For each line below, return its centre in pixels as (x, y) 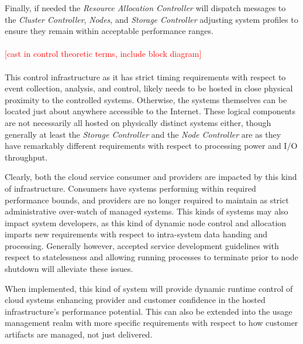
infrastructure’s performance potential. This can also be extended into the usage (149, 311)
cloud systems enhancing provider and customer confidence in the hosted (135, 300)
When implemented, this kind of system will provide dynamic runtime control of (149, 288)
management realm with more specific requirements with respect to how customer (151, 323)
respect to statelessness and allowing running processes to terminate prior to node (151, 257)
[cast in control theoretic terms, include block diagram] (103, 54)
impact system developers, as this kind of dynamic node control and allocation (146, 222)
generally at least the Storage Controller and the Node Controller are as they (143, 134)
